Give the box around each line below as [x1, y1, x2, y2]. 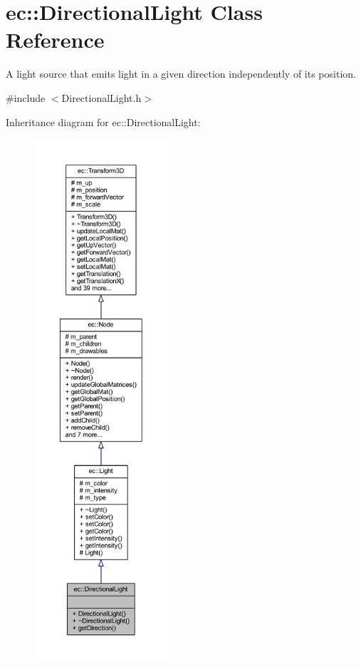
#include [6, 90, 46, 105]
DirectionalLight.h [61, 90, 142, 105]
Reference [6, 25, 105, 54]
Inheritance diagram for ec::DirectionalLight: [6, 114, 201, 129]
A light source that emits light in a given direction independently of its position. [6, 66, 356, 81]
